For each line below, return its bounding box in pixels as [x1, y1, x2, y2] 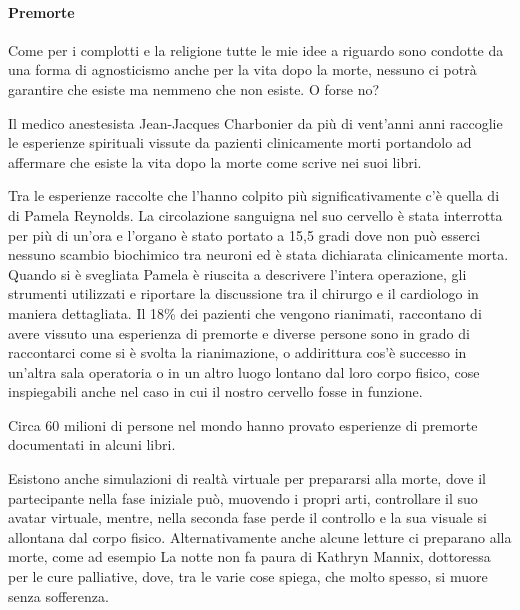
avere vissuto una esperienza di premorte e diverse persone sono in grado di [8, 322, 470, 343]
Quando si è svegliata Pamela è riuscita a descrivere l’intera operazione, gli [8, 263, 467, 284]
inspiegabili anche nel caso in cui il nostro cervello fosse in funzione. [8, 381, 423, 402]
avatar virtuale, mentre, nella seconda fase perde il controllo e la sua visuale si [8, 507, 487, 528]
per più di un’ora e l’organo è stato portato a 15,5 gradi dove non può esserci [8, 224, 481, 245]
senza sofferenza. [8, 585, 109, 606]
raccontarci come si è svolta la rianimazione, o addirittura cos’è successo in [8, 342, 467, 363]
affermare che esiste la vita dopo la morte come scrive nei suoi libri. [8, 151, 422, 172]
